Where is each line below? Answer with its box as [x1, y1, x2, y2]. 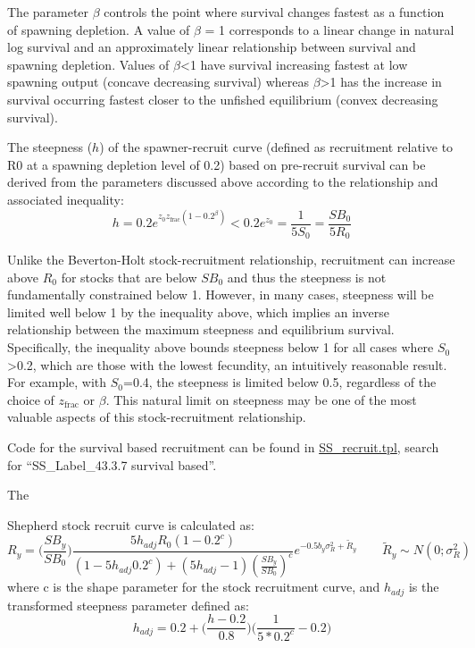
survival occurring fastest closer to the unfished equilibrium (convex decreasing [7, 89, 438, 108]
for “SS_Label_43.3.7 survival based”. [7, 455, 217, 474]
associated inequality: [7, 189, 124, 208]
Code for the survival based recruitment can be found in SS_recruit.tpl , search [7, 438, 439, 457]
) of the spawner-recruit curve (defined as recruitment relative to [99, 138, 454, 156]
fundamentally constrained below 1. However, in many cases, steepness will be [7, 285, 434, 304]
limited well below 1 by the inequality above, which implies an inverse [7, 302, 389, 321]
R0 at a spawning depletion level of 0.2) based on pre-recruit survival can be [7, 155, 426, 173]
